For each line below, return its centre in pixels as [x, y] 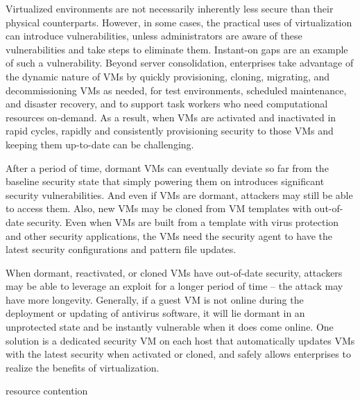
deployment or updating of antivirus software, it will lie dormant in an [155, 313]
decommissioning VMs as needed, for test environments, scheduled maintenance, [176, 90]
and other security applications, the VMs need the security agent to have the [169, 235]
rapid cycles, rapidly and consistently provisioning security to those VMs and [170, 131]
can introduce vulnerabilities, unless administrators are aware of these [154, 36]
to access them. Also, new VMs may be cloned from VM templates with [158, 208]
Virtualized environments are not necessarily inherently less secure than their [170, 8]
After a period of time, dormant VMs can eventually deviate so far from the [167, 167]
